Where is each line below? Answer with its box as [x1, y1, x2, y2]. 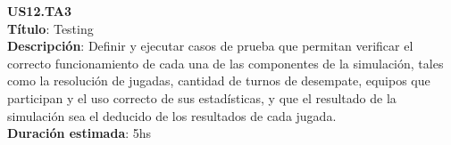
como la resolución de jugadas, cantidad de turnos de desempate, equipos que [7, 71, 430, 90]
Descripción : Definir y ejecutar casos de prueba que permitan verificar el [7, 36, 413, 55]
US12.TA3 [7, 2, 71, 20]
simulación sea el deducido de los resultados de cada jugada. [7, 106, 337, 125]
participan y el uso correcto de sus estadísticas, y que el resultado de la [7, 88, 397, 107]
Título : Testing [7, 19, 94, 37]
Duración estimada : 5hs [7, 124, 152, 142]
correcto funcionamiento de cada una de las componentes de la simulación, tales [7, 53, 444, 72]
